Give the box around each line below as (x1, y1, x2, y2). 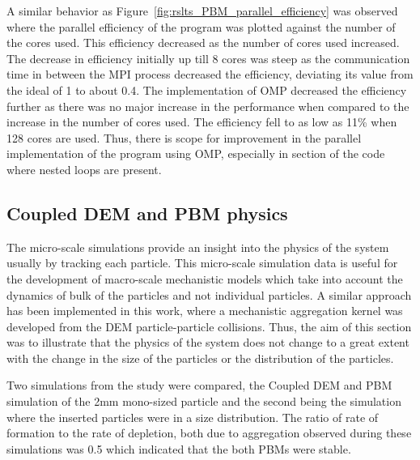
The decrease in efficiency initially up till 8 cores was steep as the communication (6, 49, 410, 66)
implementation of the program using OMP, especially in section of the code (6, 145, 385, 162)
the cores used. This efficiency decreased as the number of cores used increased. (6, 34, 400, 51)
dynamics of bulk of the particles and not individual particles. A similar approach (6, 286, 412, 303)
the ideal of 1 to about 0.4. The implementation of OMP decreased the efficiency (6, 81, 407, 98)
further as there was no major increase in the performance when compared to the (6, 97, 409, 114)
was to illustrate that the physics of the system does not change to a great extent (6, 334, 409, 351)
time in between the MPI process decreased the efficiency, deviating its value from (6, 66, 414, 83)
